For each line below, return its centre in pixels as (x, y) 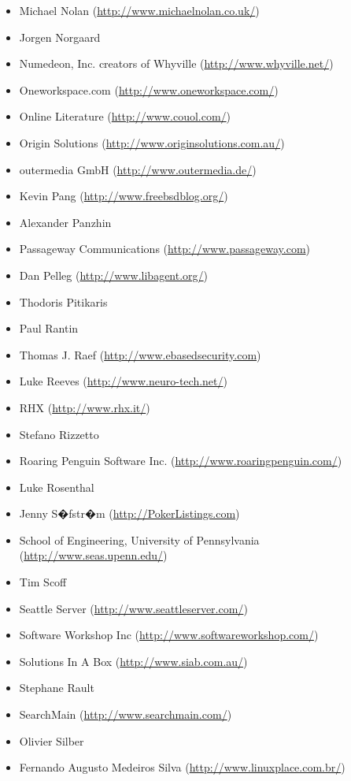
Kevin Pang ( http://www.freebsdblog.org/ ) (124, 196)
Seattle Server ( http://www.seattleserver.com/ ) (133, 608)
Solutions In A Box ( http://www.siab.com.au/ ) (133, 661)
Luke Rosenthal (57, 487)
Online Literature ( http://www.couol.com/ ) (125, 116)
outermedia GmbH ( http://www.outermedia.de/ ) (138, 169)
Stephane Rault (57, 688)
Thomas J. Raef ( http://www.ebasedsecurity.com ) (140, 354)
